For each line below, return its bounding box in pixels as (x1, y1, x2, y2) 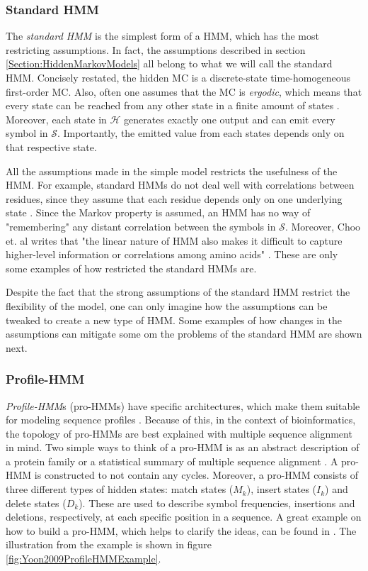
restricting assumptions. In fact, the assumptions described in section (6, 42, 306, 57)
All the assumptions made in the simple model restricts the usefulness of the (6, 163, 338, 178)
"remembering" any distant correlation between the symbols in (6, 218, 276, 233)
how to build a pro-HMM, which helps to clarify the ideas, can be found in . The (6, 523, 357, 538)
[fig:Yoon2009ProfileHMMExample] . (6, 551, 161, 566)
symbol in (6, 126, 48, 140)
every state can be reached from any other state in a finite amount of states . (6, 98, 340, 113)
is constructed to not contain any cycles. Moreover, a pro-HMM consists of (34, 467, 358, 482)
